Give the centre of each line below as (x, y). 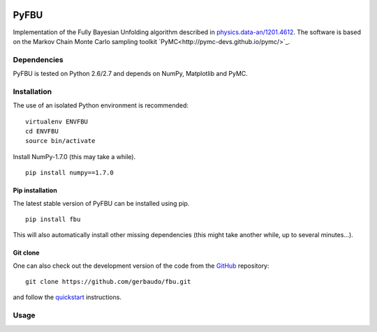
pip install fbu (53, 219)
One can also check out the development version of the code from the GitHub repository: (141, 266)
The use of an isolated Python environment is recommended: (101, 105)
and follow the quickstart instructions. (67, 297)
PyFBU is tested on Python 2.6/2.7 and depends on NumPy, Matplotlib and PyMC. (130, 74)
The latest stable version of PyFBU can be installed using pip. (101, 203)
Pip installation (35, 190)
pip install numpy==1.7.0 (70, 173)
